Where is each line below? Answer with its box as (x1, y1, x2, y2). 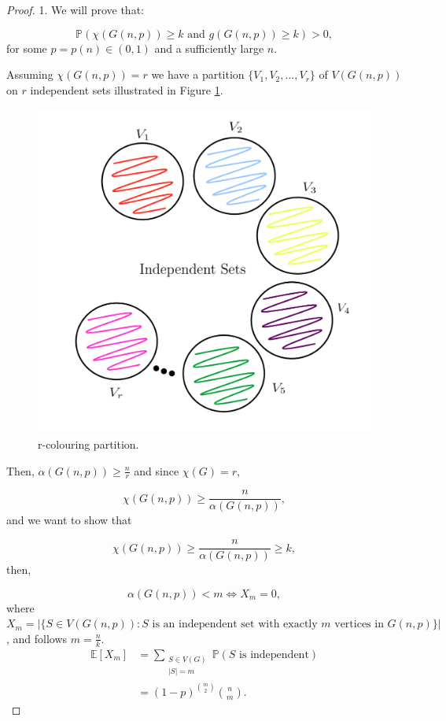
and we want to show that (6, 512, 132, 528)
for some (6, 39, 47, 56)
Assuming (6, 66, 53, 83)
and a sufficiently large (154, 39, 264, 56)
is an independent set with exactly (152, 619, 318, 630)
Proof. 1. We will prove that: (6, 2, 144, 17)
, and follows (6, 630, 68, 646)
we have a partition (151, 66, 245, 83)
